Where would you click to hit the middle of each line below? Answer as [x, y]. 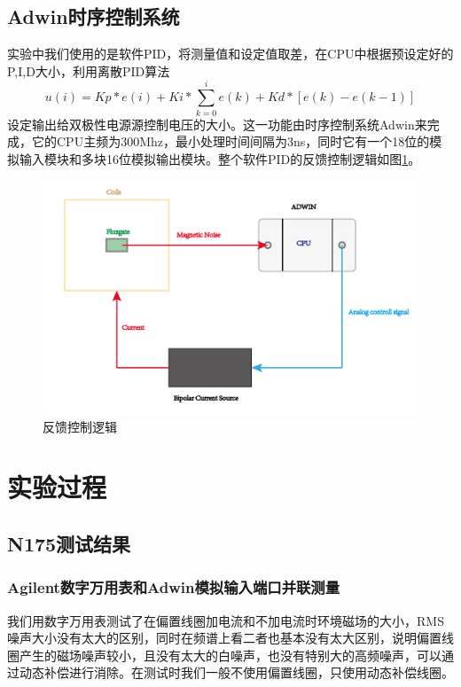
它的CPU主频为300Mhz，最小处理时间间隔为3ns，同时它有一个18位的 [230, 141]
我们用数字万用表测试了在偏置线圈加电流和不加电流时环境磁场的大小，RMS [226, 620]
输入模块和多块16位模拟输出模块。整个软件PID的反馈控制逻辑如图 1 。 [220, 158]
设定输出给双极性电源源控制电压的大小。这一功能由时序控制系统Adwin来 [217, 124]
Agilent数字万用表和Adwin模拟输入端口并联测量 [174, 587]
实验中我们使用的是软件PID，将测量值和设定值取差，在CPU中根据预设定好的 [230, 54]
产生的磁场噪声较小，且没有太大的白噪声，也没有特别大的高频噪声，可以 [230, 655]
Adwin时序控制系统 [94, 16]
